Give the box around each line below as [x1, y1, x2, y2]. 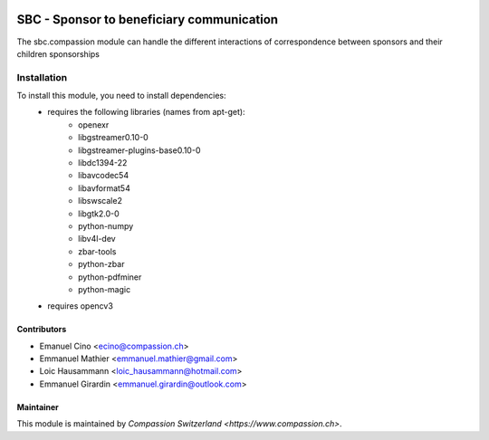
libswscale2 [78, 196, 122, 206]
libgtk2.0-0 [78, 208, 120, 219]
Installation [16, 71, 68, 83]
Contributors [16, 324, 67, 335]
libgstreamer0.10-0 [78, 132, 149, 143]
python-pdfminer [78, 272, 142, 282]
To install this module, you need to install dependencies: [16, 91, 226, 101]
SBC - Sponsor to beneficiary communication [16, 12, 279, 27]
